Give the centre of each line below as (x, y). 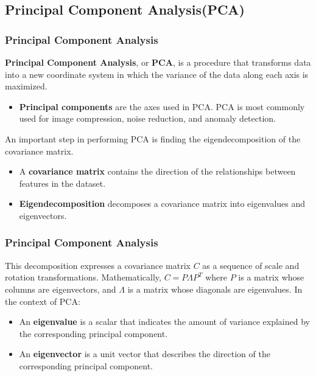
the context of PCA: (43, 301)
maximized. (26, 86)
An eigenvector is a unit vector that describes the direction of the (145, 354)
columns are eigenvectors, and (61, 289)
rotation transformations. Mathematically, (83, 277)
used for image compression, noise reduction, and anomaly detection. (147, 118)
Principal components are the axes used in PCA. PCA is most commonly (162, 106)
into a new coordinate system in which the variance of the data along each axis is (157, 74)
